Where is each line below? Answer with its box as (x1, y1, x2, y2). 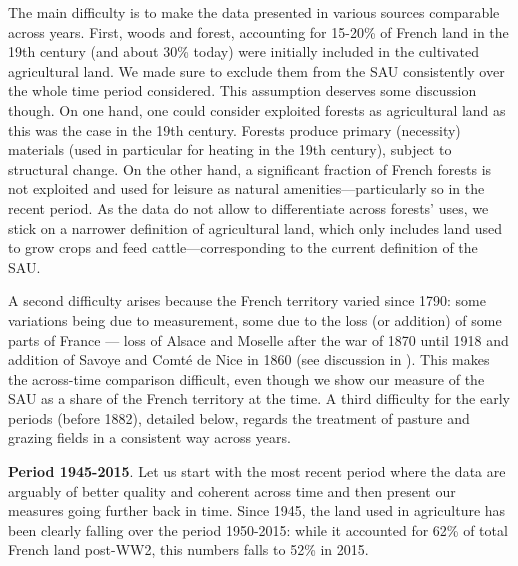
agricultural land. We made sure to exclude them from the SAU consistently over (8, 60, 505, 81)
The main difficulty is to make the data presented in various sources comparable (8, 2, 500, 22)
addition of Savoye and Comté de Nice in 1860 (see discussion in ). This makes (8, 349, 490, 370)
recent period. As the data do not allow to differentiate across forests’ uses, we (8, 197, 489, 218)
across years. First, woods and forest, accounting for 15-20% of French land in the (8, 21, 509, 42)
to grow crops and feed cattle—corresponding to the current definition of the (8, 237, 478, 258)
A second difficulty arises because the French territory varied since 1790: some (8, 290, 487, 311)
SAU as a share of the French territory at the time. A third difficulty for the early (8, 388, 510, 409)
